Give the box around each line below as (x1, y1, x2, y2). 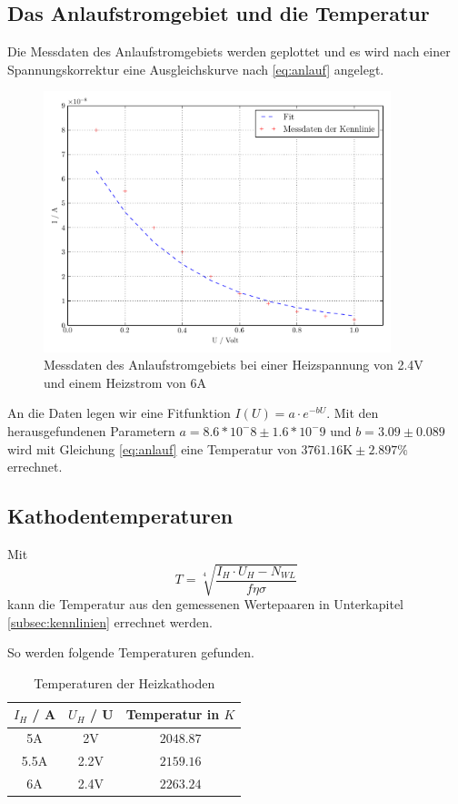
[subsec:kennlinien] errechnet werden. (7, 612, 213, 631)
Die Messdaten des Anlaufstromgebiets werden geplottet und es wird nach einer (7, 42, 451, 61)
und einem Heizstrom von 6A (44, 372, 206, 392)
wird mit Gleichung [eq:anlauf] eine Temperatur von (7, 439, 297, 458)
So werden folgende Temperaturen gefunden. (7, 643, 254, 662)
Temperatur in (125, 705, 220, 724)
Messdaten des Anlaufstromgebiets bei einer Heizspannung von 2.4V (44, 355, 423, 374)
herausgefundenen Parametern (7, 421, 175, 440)
